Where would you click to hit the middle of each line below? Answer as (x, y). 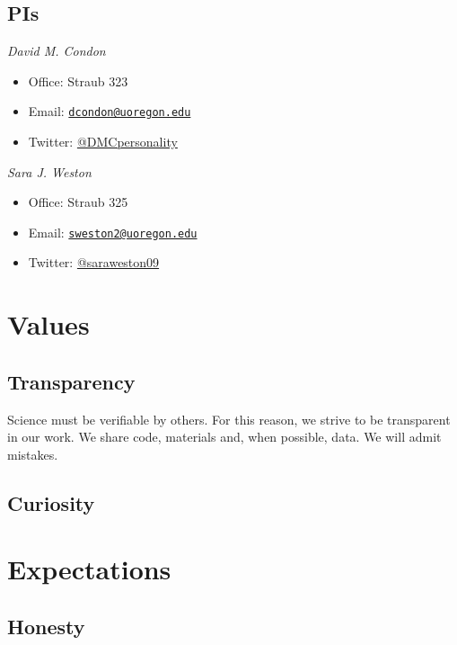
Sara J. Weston (49, 171)
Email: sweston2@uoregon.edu (113, 232)
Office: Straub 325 (78, 202)
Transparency (71, 381)
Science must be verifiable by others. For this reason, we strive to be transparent (229, 419)
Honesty (46, 626)
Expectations (89, 569)
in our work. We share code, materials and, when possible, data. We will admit (224, 437)
